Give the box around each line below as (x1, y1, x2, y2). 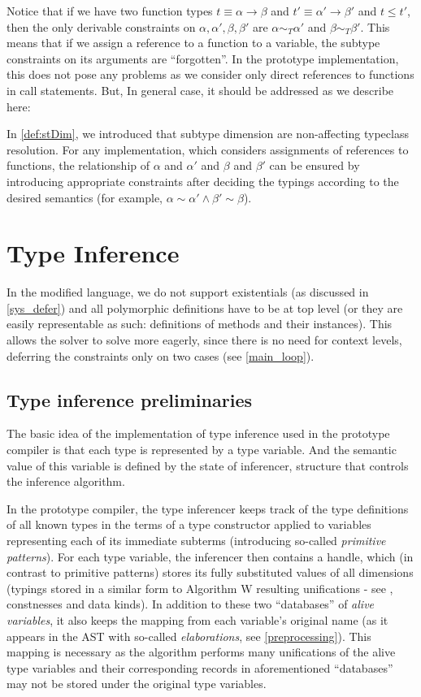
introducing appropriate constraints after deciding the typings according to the (7, 172, 399, 189)
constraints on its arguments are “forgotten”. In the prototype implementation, (7, 50, 399, 67)
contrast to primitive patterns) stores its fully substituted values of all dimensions (7, 564, 414, 581)
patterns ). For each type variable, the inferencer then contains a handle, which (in (7, 548, 414, 565)
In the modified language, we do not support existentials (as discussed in (7, 284, 369, 301)
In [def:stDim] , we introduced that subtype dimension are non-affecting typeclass (7, 125, 409, 142)
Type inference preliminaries (7, 387, 252, 412)
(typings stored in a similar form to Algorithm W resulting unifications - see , (7, 579, 393, 596)
